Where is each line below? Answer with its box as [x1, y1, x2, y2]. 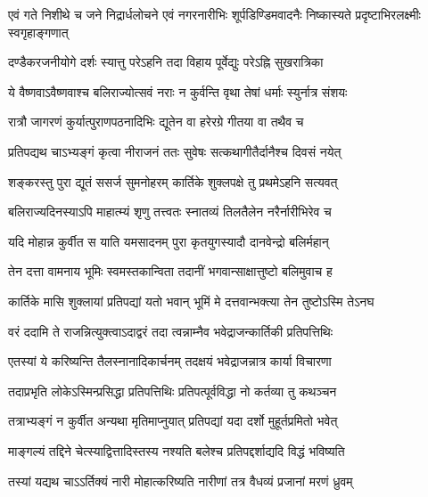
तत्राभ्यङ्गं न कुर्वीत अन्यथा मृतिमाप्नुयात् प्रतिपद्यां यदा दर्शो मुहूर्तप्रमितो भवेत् [8, 411, 338, 430]
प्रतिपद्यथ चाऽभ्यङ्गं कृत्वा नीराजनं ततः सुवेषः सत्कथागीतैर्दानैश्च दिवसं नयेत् [8, 142, 342, 160]
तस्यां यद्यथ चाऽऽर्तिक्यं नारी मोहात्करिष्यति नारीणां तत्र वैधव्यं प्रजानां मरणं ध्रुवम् [8, 471, 353, 490]
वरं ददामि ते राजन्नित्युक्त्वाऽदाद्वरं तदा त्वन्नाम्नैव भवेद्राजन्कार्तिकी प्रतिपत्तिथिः [8, 322, 333, 340]
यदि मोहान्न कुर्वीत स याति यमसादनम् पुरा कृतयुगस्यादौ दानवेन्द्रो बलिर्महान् [8, 232, 329, 250]
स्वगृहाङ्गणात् [8, 22, 69, 41]
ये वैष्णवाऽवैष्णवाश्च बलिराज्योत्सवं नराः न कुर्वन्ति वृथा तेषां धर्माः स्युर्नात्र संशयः [8, 82, 348, 101]
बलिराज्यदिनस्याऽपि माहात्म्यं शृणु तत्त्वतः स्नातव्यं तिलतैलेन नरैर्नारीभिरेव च [8, 202, 332, 221]
